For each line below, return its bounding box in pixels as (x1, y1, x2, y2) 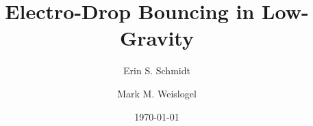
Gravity (120, 24, 194, 52)
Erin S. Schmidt (123, 63, 190, 78)
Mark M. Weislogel (117, 86, 197, 100)
